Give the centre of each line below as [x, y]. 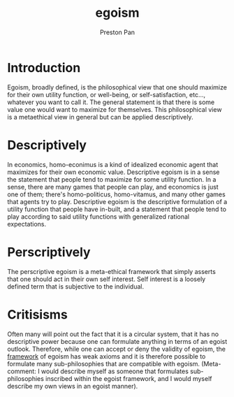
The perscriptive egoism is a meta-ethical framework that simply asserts [112, 271]
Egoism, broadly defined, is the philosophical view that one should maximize [117, 87]
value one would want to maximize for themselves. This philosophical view [115, 109]
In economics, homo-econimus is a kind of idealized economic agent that [113, 164]
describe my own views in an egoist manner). [73, 386]
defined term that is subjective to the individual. [76, 286]
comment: [22, 371]
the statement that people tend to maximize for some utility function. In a [112, 179]
